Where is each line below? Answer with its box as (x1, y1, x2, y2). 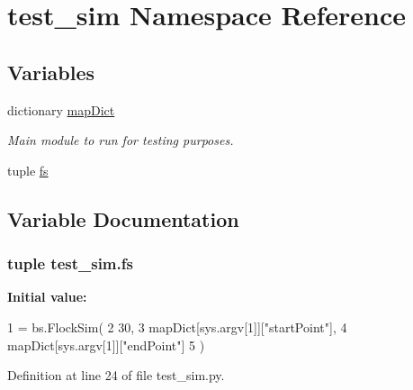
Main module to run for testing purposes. (7, 131, 234, 150)
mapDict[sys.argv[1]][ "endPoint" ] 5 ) (7, 335, 205, 354)
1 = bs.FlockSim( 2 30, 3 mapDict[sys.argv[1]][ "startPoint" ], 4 (7, 317, 347, 336)
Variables (7, 58, 95, 86)
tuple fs (7, 160, 49, 179)
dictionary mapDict (7, 100, 115, 119)
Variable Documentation (7, 204, 239, 232)
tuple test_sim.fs (7, 252, 133, 275)
